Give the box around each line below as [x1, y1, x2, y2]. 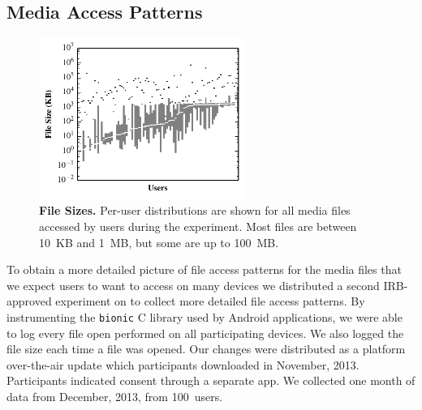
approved [6, 293, 52, 310]
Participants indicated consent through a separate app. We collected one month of [6, 372, 416, 389]
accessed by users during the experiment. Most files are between [39, 217, 357, 234]
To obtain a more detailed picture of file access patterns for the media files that [6, 261, 402, 278]
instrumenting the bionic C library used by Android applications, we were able [6, 308, 403, 325]
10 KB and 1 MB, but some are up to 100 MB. [39, 233, 279, 250]
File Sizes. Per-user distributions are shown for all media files [39, 202, 351, 219]
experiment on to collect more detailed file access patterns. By [55, 293, 365, 310]
